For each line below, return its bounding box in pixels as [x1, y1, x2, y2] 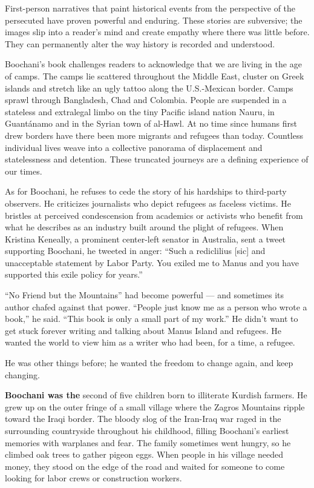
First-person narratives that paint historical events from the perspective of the [5, 2, 296, 14]
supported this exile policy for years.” [5, 268, 143, 281]
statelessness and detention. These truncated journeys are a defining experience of [5, 153, 309, 165]
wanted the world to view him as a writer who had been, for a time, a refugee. [5, 336, 295, 349]
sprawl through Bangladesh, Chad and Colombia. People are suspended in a [5, 93, 287, 106]
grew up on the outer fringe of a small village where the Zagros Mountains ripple [5, 400, 305, 413]
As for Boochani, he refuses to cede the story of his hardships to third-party [5, 185, 287, 198]
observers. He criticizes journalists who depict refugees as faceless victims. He [5, 196, 291, 209]
